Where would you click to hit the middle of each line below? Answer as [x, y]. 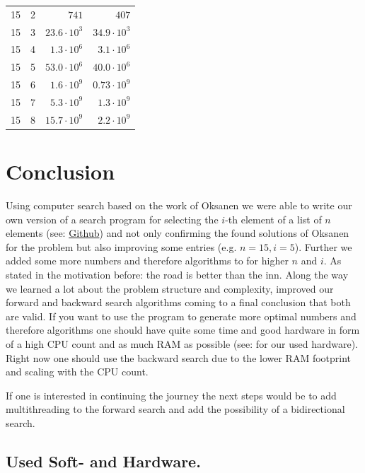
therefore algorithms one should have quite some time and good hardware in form [183, 330]
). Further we [323, 246]
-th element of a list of [273, 219]
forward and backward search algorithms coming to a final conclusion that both [178, 302]
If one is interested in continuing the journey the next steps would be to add [171, 395]
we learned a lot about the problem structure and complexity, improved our [170, 288]
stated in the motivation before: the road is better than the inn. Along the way [177, 274]
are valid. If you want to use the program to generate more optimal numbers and [181, 316]
